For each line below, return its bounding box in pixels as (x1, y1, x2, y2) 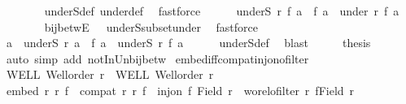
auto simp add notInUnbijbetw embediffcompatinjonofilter (6, 50, 309, 67)
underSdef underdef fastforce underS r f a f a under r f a (44, 2, 399, 19)
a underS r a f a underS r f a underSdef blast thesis (6, 34, 371, 51)
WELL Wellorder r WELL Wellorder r (6, 66, 214, 83)
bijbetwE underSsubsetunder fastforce (44, 18, 258, 35)
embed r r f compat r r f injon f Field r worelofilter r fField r (6, 81, 355, 98)
